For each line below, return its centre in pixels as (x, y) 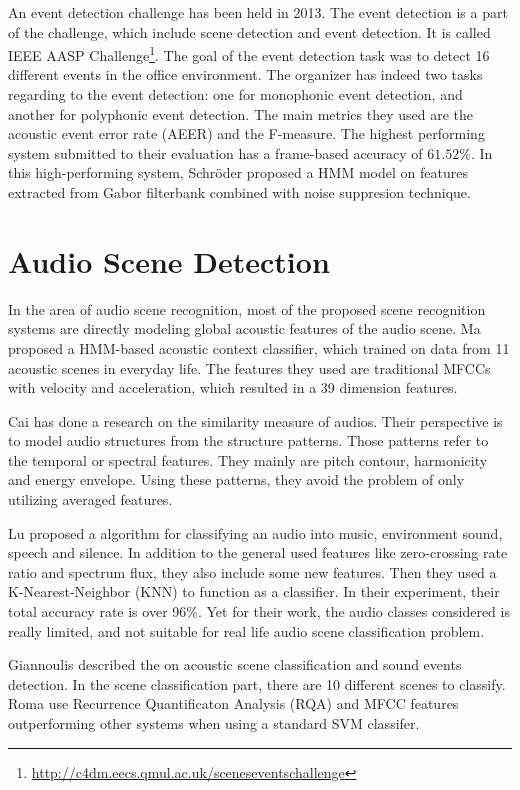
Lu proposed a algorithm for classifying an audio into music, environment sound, (255, 532)
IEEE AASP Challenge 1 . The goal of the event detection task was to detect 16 (249, 53)
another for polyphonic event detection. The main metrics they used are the (241, 113)
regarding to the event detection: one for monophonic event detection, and (235, 94)
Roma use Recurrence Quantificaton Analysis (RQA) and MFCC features (233, 703)
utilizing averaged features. (90, 499)
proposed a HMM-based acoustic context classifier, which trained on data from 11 (259, 347)
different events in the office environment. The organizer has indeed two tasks (245, 74)
